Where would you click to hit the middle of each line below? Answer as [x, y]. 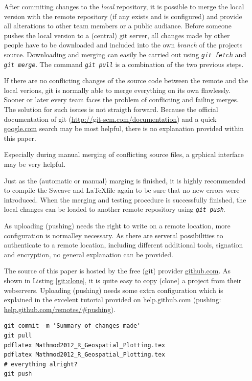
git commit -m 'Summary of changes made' [72, 326]
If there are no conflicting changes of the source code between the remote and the [126, 80]
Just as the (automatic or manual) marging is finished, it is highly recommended [125, 180]
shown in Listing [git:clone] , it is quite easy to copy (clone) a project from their [123, 280]
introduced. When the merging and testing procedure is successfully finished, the [125, 199]
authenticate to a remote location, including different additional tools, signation [124, 245]
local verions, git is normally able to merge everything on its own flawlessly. [117, 90]
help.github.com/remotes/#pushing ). [60, 309]
